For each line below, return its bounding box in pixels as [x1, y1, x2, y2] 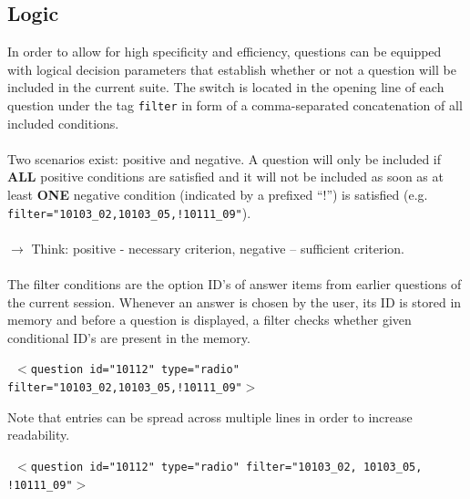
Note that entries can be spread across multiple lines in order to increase [7, 407, 413, 426]
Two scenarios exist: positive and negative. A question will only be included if [7, 149, 442, 168]
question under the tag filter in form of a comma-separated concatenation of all [7, 95, 463, 114]
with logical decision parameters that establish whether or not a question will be [7, 59, 456, 78]
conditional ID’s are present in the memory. [7, 327, 250, 347]
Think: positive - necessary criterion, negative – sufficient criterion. [31, 238, 404, 257]
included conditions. [7, 113, 119, 132]
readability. [7, 425, 70, 444]
